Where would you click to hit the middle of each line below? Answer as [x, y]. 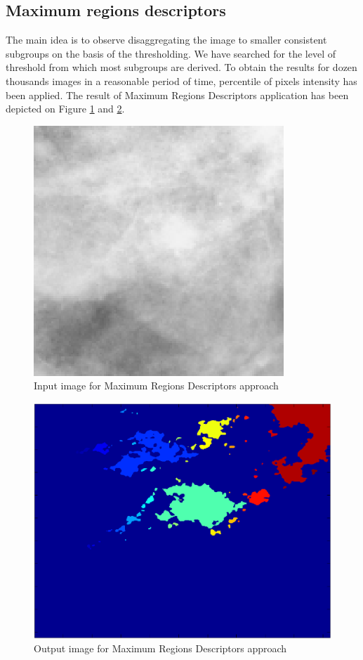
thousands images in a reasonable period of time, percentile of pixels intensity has [181, 80]
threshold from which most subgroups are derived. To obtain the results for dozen [181, 67]
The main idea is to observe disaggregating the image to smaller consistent [166, 40]
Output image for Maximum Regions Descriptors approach [160, 648]
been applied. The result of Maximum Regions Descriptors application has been [177, 95]
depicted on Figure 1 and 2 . [65, 109]
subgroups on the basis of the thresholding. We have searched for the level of [171, 53]
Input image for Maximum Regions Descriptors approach [156, 386]
